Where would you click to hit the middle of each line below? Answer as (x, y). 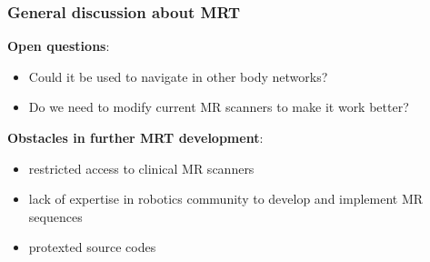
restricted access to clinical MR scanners (141, 168)
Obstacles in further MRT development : (135, 137)
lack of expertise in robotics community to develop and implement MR (226, 199)
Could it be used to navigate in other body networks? (178, 76)
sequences (55, 216)
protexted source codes (92, 247)
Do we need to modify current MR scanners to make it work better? (219, 107)
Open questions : (59, 46)
